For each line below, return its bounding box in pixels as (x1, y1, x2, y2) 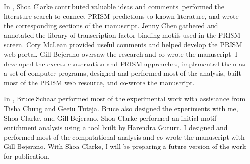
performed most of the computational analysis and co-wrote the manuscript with (4, 131, 245, 142)
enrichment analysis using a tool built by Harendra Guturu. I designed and (4, 122, 228, 132)
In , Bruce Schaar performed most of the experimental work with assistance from (4, 94, 246, 104)
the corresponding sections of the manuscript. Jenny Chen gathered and (4, 20, 218, 31)
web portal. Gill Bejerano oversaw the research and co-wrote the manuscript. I (4, 49, 238, 59)
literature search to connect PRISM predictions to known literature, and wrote (4, 11, 239, 21)
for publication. (4, 150, 50, 161)
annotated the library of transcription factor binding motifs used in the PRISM (4, 30, 241, 40)
